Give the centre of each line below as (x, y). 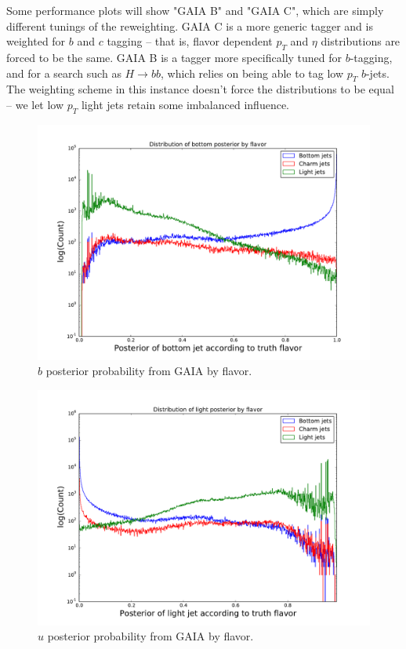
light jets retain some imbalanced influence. (185, 104)
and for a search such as (64, 73)
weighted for (36, 41)
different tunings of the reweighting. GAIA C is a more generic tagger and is (190, 26)
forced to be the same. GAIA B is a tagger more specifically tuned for (174, 57)
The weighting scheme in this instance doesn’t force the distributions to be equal (200, 89)
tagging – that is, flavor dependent (190, 41)
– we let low (35, 104)
